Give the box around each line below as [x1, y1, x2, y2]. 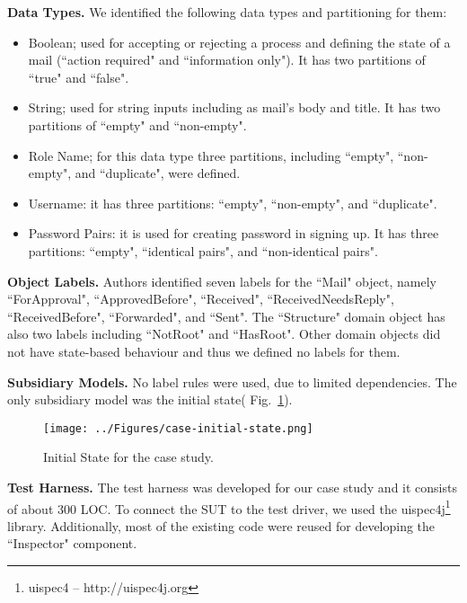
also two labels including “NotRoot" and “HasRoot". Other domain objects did [7, 324, 441, 343]
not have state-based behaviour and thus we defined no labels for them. [7, 341, 401, 360]
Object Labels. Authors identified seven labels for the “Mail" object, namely [7, 271, 436, 290]
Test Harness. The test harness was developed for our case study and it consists [7, 477, 457, 496]
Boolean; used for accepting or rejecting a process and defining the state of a [28, 32, 451, 51]
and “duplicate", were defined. [75, 164, 241, 182]
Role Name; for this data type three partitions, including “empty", [28, 146, 394, 164]
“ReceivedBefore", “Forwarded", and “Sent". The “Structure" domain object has [7, 306, 445, 325]
